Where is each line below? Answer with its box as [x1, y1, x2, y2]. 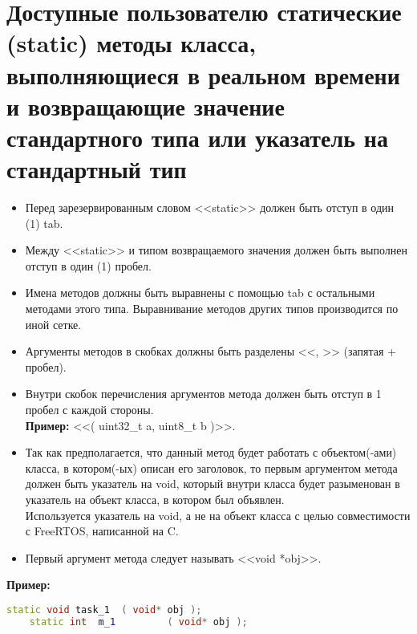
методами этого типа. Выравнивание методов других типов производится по [25, 300, 399, 317]
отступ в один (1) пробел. [25, 257, 152, 274]
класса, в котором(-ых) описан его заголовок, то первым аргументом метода [25, 459, 398, 476]
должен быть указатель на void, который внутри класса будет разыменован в [25, 475, 400, 492]
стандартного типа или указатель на [6, 120, 388, 153]
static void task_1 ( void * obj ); [6, 604, 202, 616]
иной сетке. [25, 315, 82, 332]
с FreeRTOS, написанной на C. [25, 522, 179, 539]
